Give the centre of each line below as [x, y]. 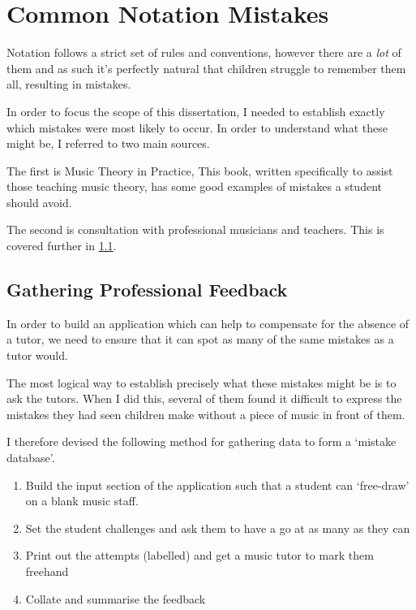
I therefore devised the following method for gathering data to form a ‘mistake [202, 441]
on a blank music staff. [82, 501]
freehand [47, 571]
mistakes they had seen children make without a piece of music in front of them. [206, 414]
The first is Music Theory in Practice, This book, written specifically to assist [200, 170]
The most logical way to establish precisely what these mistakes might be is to [202, 382]
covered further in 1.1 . [62, 246]
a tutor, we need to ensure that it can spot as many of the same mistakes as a [200, 339]
